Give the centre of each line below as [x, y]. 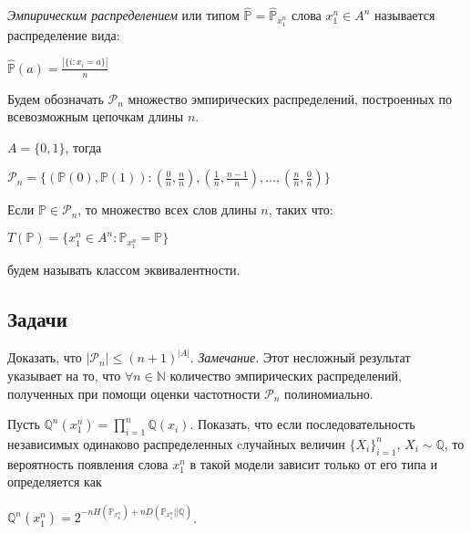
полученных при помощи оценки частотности [134, 393]
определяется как [55, 482]
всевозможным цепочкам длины [96, 116]
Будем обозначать [56, 98]
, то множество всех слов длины [167, 209]
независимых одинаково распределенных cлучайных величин [176, 443]
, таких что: [301, 209]
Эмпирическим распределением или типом [123, 15]
